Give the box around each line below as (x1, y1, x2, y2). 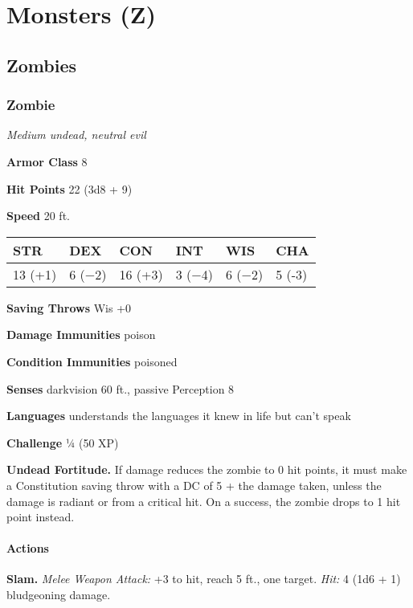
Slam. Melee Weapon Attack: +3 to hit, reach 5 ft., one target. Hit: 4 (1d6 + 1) (6, 570, 401, 587)
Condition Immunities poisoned (6, 353, 178, 369)
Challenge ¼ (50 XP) (6, 434, 119, 451)
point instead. (6, 508, 75, 525)
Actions (6, 540, 49, 557)
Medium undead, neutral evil (6, 126, 146, 143)
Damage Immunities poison (6, 326, 156, 343)
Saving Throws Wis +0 (6, 299, 132, 316)
